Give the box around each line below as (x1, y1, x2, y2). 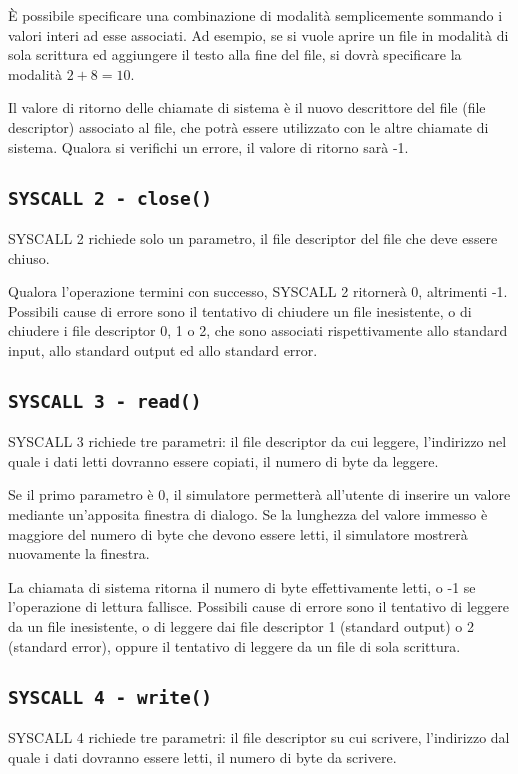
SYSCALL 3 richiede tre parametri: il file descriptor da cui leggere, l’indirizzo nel (8, 431, 507, 452)
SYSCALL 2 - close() (8, 187, 213, 209)
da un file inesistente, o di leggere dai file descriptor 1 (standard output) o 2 (8, 616, 474, 637)
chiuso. (8, 247, 50, 268)
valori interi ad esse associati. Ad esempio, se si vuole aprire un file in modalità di (8, 24, 509, 45)
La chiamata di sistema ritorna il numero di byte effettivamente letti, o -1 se (8, 576, 476, 597)
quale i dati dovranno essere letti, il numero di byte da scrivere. (8, 746, 397, 767)
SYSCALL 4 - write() (8, 686, 213, 708)
